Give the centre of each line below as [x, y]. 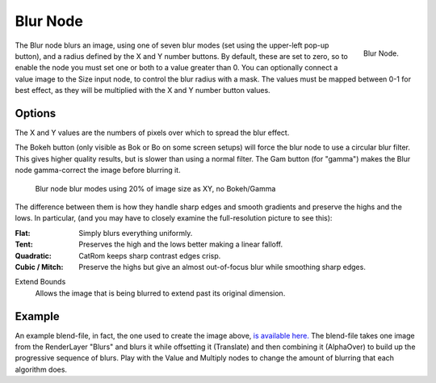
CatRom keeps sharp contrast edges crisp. [150, 255]
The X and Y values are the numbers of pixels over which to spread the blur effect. [152, 133]
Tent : [24, 244]
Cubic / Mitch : [39, 267]
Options [36, 113]
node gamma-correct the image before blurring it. [98, 170]
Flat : [23, 233]
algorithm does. [41, 369]
